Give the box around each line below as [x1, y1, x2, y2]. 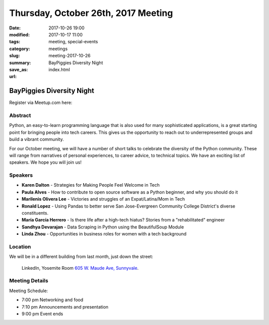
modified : [9, 31, 30, 37]
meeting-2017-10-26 [48, 53, 91, 59]
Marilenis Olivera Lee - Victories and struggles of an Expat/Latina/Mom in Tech [21, 196, 185, 202]
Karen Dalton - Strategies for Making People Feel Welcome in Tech [21, 182, 160, 188]
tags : [9, 39, 20, 45]
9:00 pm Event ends [21, 311, 63, 317]
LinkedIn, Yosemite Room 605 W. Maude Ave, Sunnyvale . [21, 265, 139, 271]
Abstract [9, 112, 31, 119]
